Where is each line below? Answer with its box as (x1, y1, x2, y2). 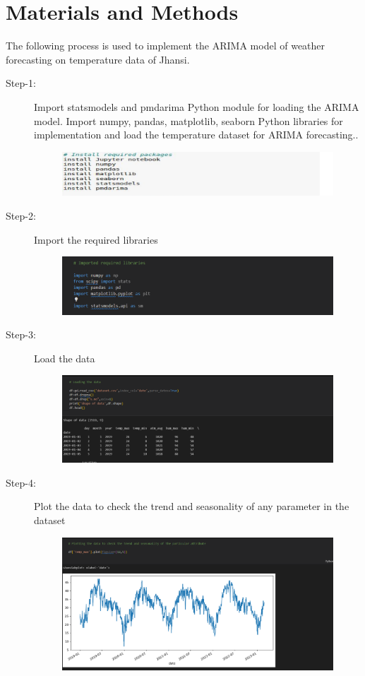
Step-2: (6, 208, 36, 223)
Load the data (34, 350, 95, 365)
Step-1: (6, 76, 36, 90)
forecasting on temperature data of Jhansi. (6, 52, 190, 66)
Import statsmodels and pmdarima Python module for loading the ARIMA (34, 99, 359, 114)
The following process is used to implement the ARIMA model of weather (6, 38, 325, 53)
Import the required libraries (34, 232, 158, 247)
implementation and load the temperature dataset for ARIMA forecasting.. (34, 127, 359, 142)
